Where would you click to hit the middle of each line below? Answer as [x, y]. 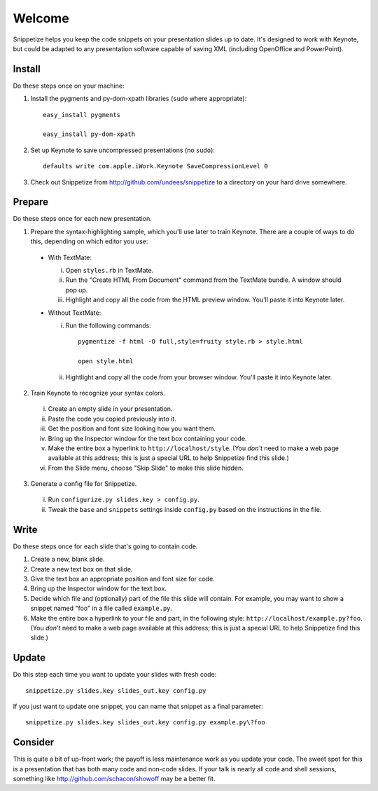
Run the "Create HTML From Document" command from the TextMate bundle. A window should [203, 280]
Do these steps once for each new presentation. [82, 219]
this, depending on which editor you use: [89, 241]
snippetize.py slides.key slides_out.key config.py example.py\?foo [145, 723]
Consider [34, 742]
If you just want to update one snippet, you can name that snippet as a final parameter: [138, 706]
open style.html [106, 361]
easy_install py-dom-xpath [89, 134]
